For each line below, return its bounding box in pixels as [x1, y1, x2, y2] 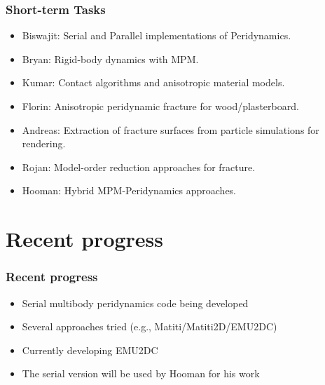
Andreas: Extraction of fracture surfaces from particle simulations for [22, 122, 319, 137]
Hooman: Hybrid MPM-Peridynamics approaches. [22, 183, 237, 198]
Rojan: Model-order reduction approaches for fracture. [22, 159, 256, 174]
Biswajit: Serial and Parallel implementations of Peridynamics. [22, 28, 291, 43]
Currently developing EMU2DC [22, 342, 158, 357]
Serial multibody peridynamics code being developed [22, 295, 249, 310]
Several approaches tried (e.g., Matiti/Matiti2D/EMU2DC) [22, 319, 277, 334]
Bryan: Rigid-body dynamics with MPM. [22, 51, 199, 66]
